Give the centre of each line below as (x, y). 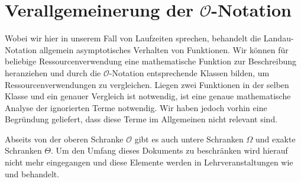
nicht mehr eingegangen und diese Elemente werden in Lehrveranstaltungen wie (149, 162)
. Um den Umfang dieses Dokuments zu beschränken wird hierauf (169, 150)
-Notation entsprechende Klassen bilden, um (189, 72)
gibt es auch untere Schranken (189, 139)
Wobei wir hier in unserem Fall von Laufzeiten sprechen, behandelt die (133, 38)
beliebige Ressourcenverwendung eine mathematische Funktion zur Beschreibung (150, 61)
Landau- (279, 38)
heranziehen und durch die (53, 72)
